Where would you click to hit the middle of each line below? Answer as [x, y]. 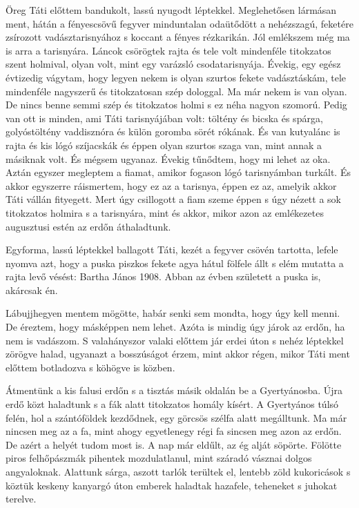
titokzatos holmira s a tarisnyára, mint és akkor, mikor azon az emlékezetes [165, 212]
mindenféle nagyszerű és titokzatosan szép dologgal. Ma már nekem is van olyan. [176, 91]
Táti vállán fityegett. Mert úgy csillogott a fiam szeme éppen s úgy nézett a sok [173, 199]
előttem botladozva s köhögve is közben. [90, 367]
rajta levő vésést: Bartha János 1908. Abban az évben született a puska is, [163, 276]
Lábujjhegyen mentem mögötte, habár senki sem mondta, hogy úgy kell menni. [173, 313]
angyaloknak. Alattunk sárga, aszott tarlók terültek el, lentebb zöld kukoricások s [178, 471]
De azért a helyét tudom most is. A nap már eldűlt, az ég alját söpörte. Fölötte [174, 444]
